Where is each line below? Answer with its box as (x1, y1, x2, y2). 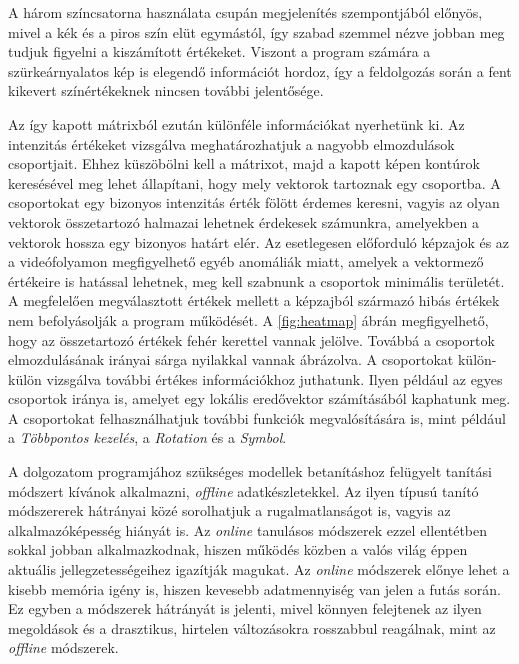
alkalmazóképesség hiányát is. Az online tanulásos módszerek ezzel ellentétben (8, 519, 488, 540)
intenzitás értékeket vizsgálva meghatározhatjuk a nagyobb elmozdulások (8, 133, 455, 154)
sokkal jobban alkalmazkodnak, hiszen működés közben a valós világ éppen (8, 539, 468, 560)
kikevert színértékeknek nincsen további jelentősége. (8, 80, 324, 101)
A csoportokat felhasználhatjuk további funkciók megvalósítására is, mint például (8, 407, 506, 428)
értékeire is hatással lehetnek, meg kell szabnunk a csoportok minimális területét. (8, 270, 505, 291)
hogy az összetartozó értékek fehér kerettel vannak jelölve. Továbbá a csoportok (8, 329, 495, 350)
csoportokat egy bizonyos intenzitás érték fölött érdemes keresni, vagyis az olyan (8, 192, 500, 213)
